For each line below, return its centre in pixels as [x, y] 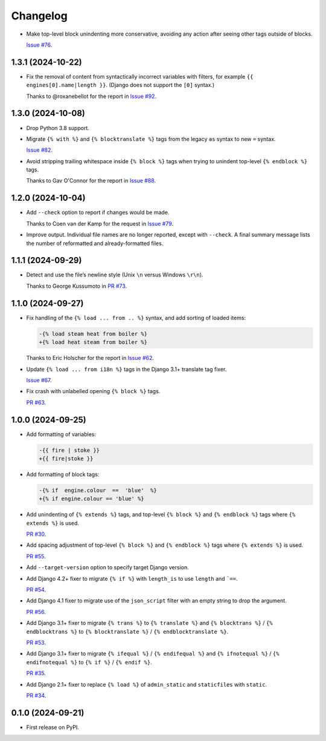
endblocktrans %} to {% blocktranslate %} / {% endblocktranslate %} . [127, 632]
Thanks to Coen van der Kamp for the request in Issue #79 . [100, 223]
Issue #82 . [40, 150]
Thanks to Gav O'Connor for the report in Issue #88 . [91, 181]
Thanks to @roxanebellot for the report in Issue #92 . [91, 96]
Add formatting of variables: [61, 434]
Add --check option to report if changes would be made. [98, 212]
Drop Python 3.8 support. [58, 128]
